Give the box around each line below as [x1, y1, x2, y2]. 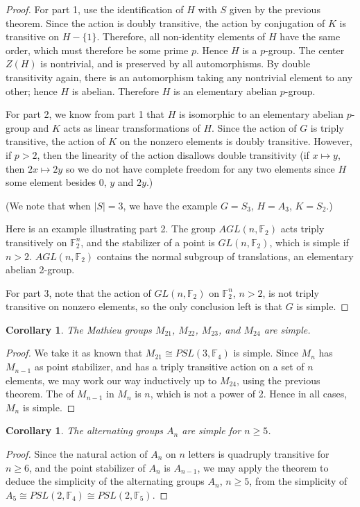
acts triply [280, 221, 325, 236]
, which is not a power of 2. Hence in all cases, [150, 386, 348, 401]
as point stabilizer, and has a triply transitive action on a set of [34, 359, 305, 374]
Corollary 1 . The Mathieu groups [6, 322, 152, 336]
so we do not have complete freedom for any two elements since [65, 161, 335, 175]
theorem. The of [6, 386, 74, 401]
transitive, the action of [6, 134, 105, 148]
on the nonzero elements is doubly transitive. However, [119, 134, 353, 148]
